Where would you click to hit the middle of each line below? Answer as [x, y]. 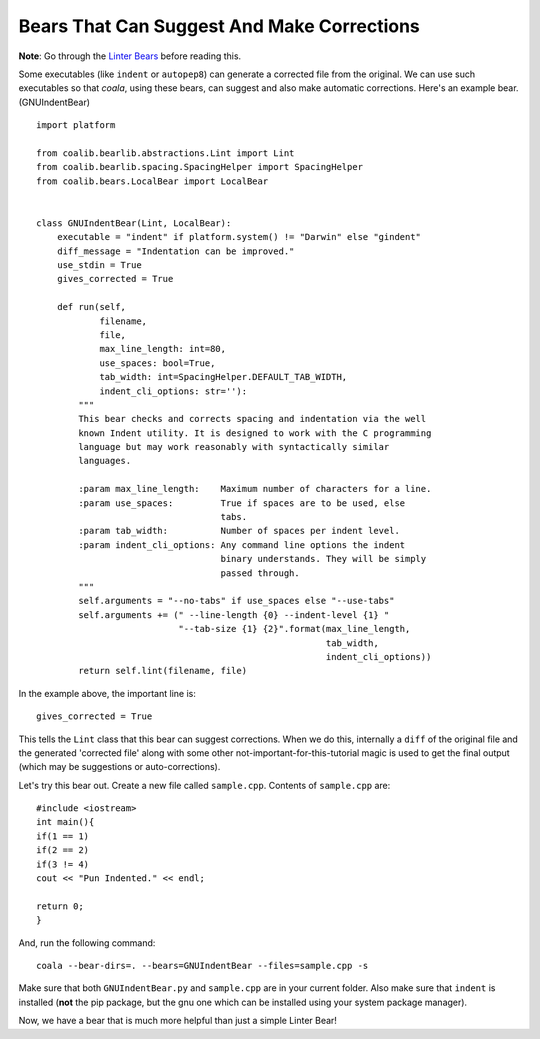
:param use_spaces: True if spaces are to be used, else [242, 503]
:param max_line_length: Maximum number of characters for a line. [255, 489]
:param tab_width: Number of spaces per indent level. [239, 531]
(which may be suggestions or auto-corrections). [119, 767]
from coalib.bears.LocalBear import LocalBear [152, 181]
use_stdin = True [99, 265]
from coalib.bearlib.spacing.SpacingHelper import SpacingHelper [200, 167]
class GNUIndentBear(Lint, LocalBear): [134, 223]
